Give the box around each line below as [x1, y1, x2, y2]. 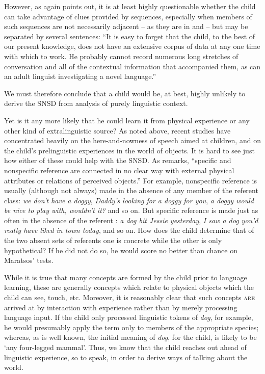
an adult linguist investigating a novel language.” [4, 71, 156, 82]
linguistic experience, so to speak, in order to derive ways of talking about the [4, 352, 248, 362]
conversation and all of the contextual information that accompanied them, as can [4, 61, 261, 71]
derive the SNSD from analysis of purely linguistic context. [4, 98, 188, 109]
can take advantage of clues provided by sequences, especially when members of [4, 11, 252, 21]
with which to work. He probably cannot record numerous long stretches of [4, 50, 238, 61]
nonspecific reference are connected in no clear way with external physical [4, 165, 234, 175]
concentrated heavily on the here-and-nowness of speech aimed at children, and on [4, 135, 261, 146]
